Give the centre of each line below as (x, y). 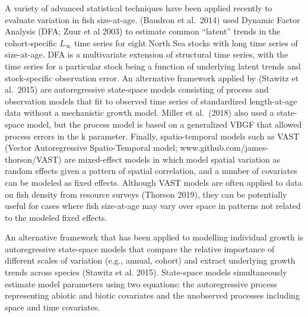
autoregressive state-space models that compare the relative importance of (140, 248)
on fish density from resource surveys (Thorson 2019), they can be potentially (146, 194)
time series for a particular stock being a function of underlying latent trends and (153, 66)
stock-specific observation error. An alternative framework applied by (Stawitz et (152, 77)
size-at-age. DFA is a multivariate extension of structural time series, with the (147, 54)
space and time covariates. (53, 307)
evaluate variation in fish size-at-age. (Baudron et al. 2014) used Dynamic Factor (153, 19)
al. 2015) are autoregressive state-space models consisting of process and (137, 89)
